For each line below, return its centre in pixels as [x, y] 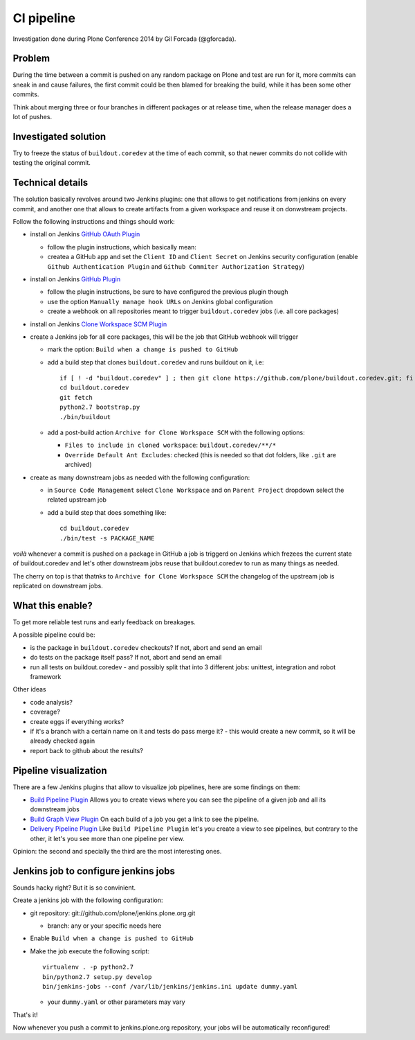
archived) [79, 465]
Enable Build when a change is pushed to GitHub [112, 938]
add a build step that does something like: [107, 512]
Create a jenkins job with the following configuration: [88, 900]
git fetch [76, 397]
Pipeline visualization [60, 770]
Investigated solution [59, 136]
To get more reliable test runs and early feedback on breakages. [104, 622]
